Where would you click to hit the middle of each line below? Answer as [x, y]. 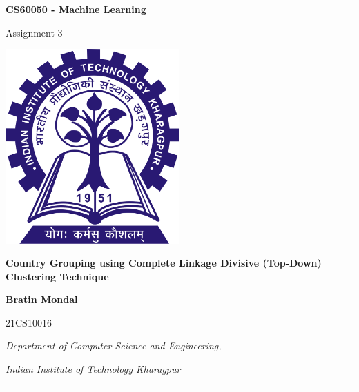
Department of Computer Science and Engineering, [114, 345]
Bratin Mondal [42, 299]
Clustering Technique [57, 276]
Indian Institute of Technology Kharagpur [93, 369]
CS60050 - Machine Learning [76, 9]
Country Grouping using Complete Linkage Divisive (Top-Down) [164, 263]
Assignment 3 [34, 32]
